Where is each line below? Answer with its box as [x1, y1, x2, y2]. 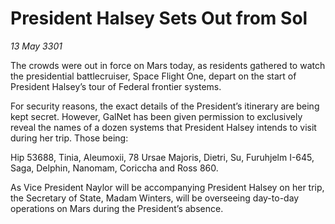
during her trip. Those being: [10, 132, 129, 144]
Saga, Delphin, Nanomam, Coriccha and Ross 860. [10, 162, 219, 174]
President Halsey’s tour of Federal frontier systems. [10, 80, 222, 92]
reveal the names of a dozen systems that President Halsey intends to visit [10, 121, 317, 133]
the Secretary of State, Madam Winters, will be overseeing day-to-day [10, 192, 300, 204]
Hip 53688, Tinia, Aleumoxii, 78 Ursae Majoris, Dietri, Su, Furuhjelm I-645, [10, 151, 315, 163]
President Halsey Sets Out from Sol [10, 7, 308, 30]
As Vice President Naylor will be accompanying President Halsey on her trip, [10, 181, 325, 193]
